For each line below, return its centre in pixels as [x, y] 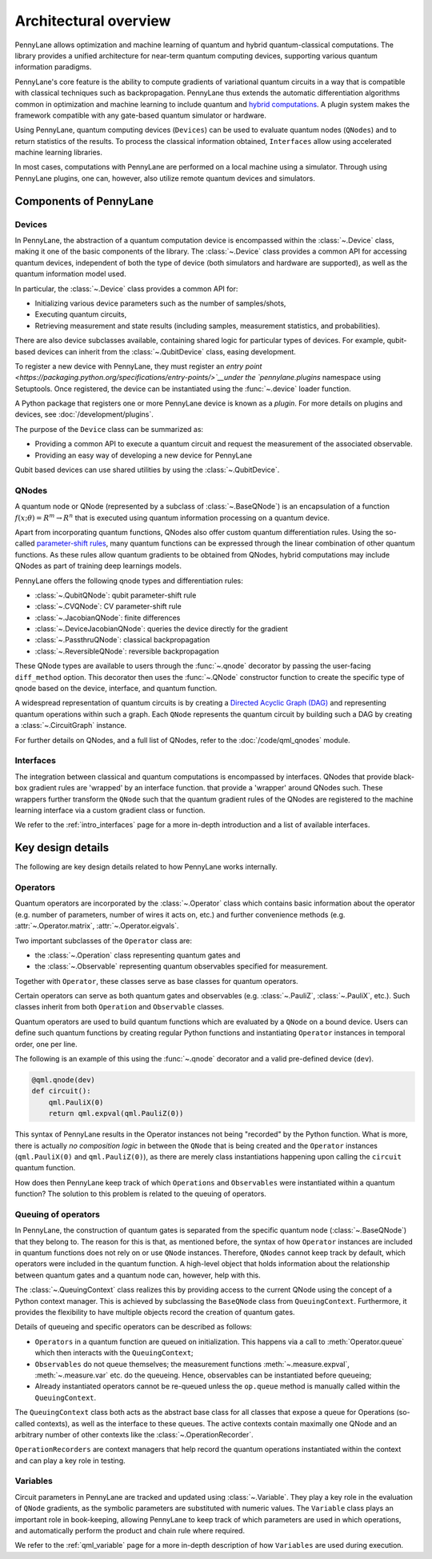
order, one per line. [46, 1044]
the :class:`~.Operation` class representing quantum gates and [138, 955]
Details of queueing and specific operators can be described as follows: [133, 1327]
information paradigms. [53, 67]
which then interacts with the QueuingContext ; [114, 1353]
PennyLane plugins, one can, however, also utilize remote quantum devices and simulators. [165, 178]
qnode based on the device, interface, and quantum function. [116, 689]
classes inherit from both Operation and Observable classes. [119, 1007]
